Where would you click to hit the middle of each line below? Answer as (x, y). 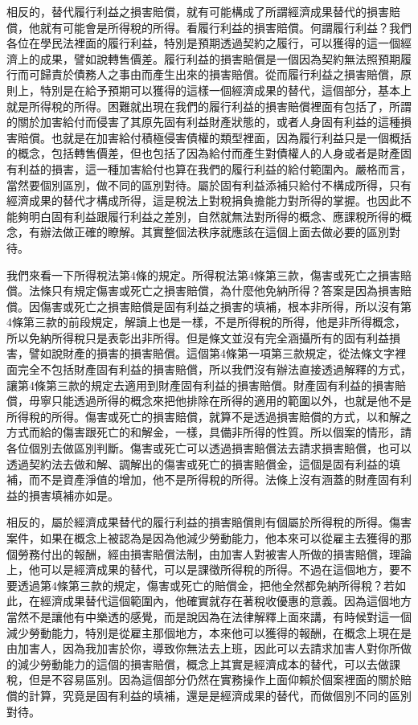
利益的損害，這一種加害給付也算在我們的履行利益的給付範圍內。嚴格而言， (214, 168)
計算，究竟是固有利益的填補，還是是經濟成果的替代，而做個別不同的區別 (220, 695)
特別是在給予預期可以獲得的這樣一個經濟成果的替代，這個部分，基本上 (225, 90)
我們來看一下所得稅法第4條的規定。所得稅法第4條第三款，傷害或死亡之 (192, 274)
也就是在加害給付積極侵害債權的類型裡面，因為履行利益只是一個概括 (231, 137)
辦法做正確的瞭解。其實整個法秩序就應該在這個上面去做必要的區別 (214, 232)
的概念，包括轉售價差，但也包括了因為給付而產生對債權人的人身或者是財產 (203, 153)
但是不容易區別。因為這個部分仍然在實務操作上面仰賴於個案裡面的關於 (214, 680)
